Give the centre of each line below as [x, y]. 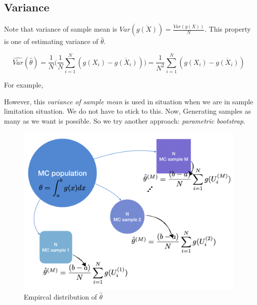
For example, [24, 84]
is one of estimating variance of [51, 41]
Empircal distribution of [60, 296]
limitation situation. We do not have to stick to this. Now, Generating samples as [128, 111]
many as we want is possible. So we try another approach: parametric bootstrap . [125, 120]
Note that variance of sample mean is [61, 29]
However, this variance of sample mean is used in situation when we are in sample [129, 101]
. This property [228, 29]
